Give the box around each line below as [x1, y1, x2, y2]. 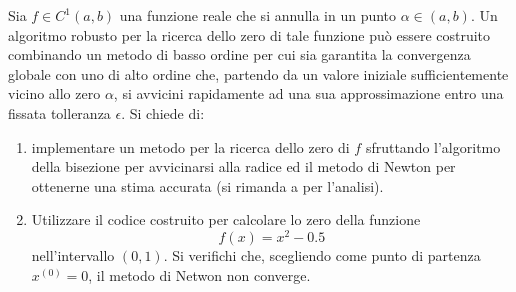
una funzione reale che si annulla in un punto [119, 5, 397, 25]
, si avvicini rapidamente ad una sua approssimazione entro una [113, 83, 504, 104]
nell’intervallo [31, 245, 115, 266]
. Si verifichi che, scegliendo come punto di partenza [163, 245, 481, 266]
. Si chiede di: [121, 102, 205, 123]
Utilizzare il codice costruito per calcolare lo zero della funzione [31, 209, 421, 230]
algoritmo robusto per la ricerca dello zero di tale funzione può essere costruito [8, 24, 491, 45]
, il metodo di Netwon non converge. [88, 264, 311, 285]
